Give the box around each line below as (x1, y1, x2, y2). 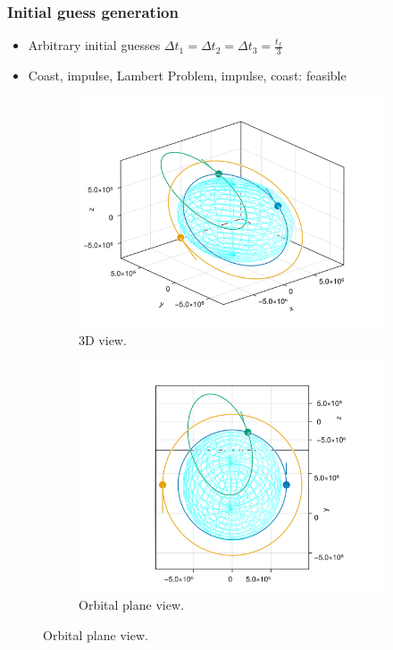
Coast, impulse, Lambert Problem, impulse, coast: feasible (28, 66, 347, 85)
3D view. (79, 331, 127, 350)
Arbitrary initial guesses (28, 36, 161, 55)
